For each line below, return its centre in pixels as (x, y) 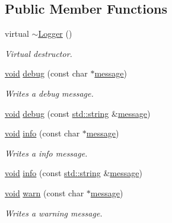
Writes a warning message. (54, 213)
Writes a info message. (46, 153)
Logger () (55, 34)
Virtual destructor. (39, 53)
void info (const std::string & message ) (74, 173)
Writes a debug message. (49, 93)
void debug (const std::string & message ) (78, 113)
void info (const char (42, 133)
